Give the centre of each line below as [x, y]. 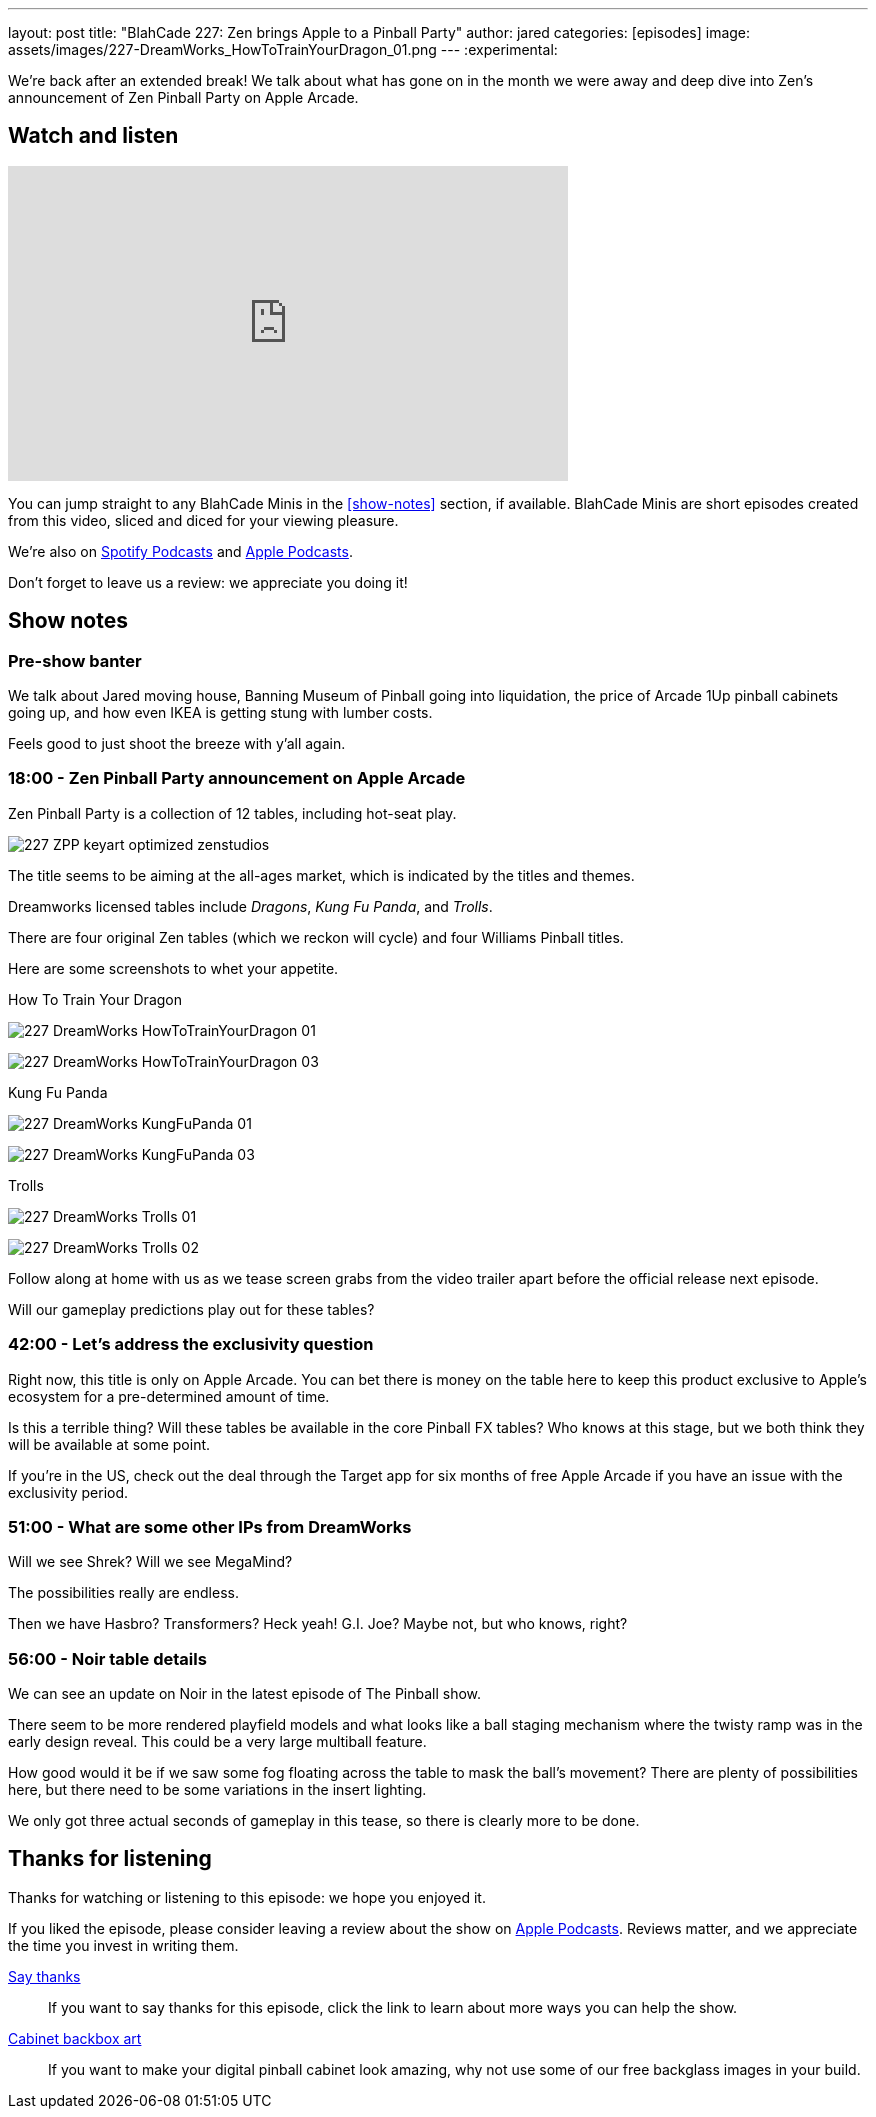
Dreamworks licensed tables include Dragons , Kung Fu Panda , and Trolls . [250, 906]
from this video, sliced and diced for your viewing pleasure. [203, 520]
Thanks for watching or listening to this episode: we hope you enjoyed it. [247, 1897]
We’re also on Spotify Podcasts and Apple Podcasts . [180, 551]
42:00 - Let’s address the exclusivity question [191, 1344]
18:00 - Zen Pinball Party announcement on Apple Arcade [237, 778]
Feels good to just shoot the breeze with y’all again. [177, 744]
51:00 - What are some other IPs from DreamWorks [210, 1526]
